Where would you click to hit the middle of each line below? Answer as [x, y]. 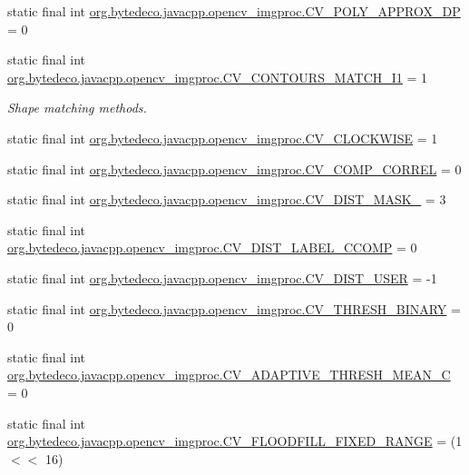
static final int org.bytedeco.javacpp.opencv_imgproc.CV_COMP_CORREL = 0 [234, 168]
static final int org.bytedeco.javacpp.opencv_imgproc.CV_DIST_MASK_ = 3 [227, 199]
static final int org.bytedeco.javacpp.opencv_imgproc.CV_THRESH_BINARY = [234, 308]
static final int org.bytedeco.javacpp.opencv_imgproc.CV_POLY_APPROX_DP [234, 11]
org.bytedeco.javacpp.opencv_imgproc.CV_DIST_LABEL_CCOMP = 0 [212, 247]
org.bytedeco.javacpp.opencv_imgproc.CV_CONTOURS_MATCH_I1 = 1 [218, 77]
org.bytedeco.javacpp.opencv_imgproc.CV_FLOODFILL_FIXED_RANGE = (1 [235, 441]
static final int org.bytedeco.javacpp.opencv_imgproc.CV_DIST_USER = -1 [222, 277]
